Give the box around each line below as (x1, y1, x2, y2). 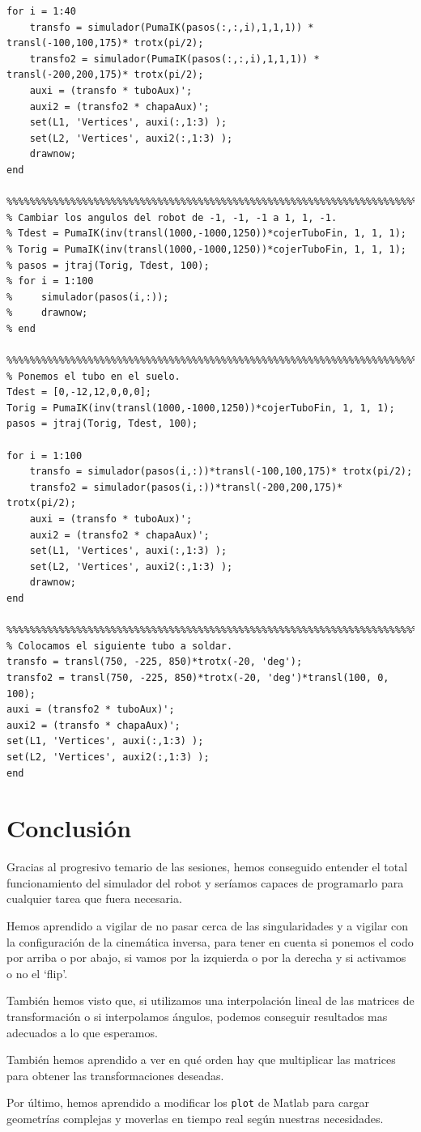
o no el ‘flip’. (6, 964, 68, 981)
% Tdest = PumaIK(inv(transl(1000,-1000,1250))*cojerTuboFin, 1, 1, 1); (6, 228, 406, 240)
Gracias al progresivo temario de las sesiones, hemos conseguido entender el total (6, 858, 408, 875)
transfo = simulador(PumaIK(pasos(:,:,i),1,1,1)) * (29, 21, 314, 33)
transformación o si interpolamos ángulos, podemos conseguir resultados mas (6, 1007, 388, 1024)
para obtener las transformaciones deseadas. (6, 1066, 224, 1083)
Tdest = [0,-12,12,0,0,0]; (6, 386, 151, 398)
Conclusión (6, 811, 132, 845)
